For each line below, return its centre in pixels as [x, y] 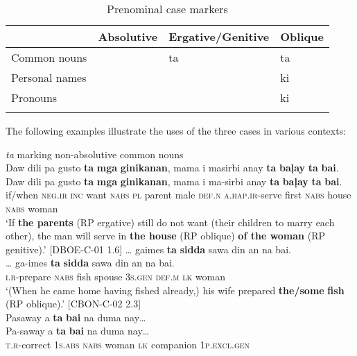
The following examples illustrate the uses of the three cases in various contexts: [176, 130]
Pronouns [34, 98]
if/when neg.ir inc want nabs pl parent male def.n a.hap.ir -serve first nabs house [178, 195]
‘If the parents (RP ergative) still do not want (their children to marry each [170, 222]
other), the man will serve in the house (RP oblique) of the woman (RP [166, 236]
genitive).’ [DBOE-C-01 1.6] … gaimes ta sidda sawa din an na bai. [148, 249]
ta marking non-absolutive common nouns [95, 154]
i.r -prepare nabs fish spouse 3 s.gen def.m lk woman [115, 276]
